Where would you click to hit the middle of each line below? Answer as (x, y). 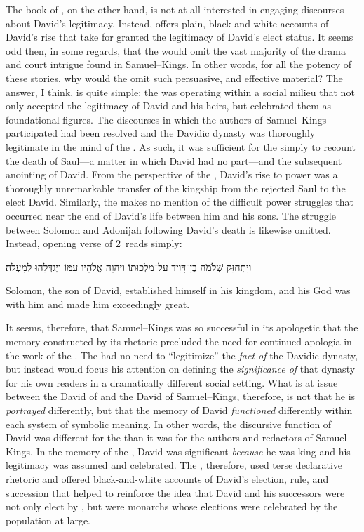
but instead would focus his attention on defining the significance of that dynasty (181, 369)
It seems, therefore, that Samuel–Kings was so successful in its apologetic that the (182, 327)
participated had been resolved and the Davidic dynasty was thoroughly (161, 133)
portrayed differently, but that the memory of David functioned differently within (179, 410)
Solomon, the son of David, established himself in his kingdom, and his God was (178, 290)
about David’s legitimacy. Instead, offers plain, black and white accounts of (167, 23)
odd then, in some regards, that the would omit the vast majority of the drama (176, 50)
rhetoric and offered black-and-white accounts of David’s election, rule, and (167, 479)
